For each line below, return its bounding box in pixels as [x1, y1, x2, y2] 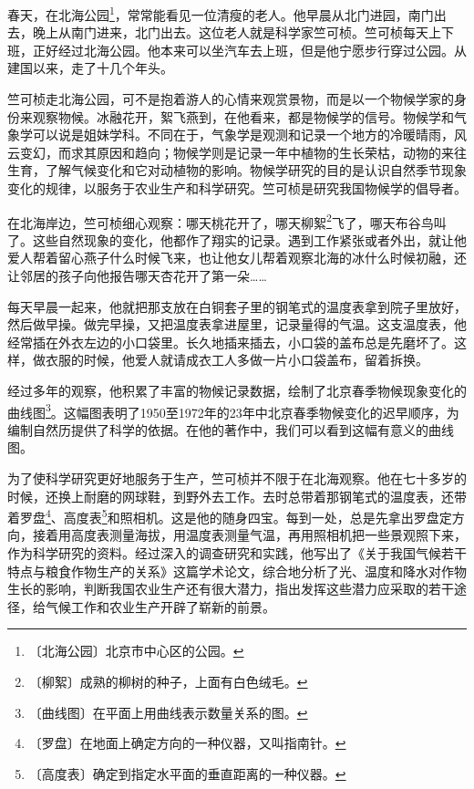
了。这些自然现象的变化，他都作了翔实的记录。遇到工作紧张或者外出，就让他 [7, 230, 467, 249]
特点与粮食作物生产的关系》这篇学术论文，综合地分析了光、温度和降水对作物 [7, 561, 467, 580]
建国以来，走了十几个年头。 [7, 58, 173, 78]
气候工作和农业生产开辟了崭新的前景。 [45, 597, 275, 616]
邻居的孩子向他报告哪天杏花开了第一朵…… [19, 266, 267, 285]
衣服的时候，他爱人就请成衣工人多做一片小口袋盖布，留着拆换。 [45, 350, 428, 369]
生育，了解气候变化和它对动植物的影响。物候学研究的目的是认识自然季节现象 [7, 161, 467, 180]
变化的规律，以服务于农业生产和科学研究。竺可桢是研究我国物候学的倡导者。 [7, 179, 467, 197]
